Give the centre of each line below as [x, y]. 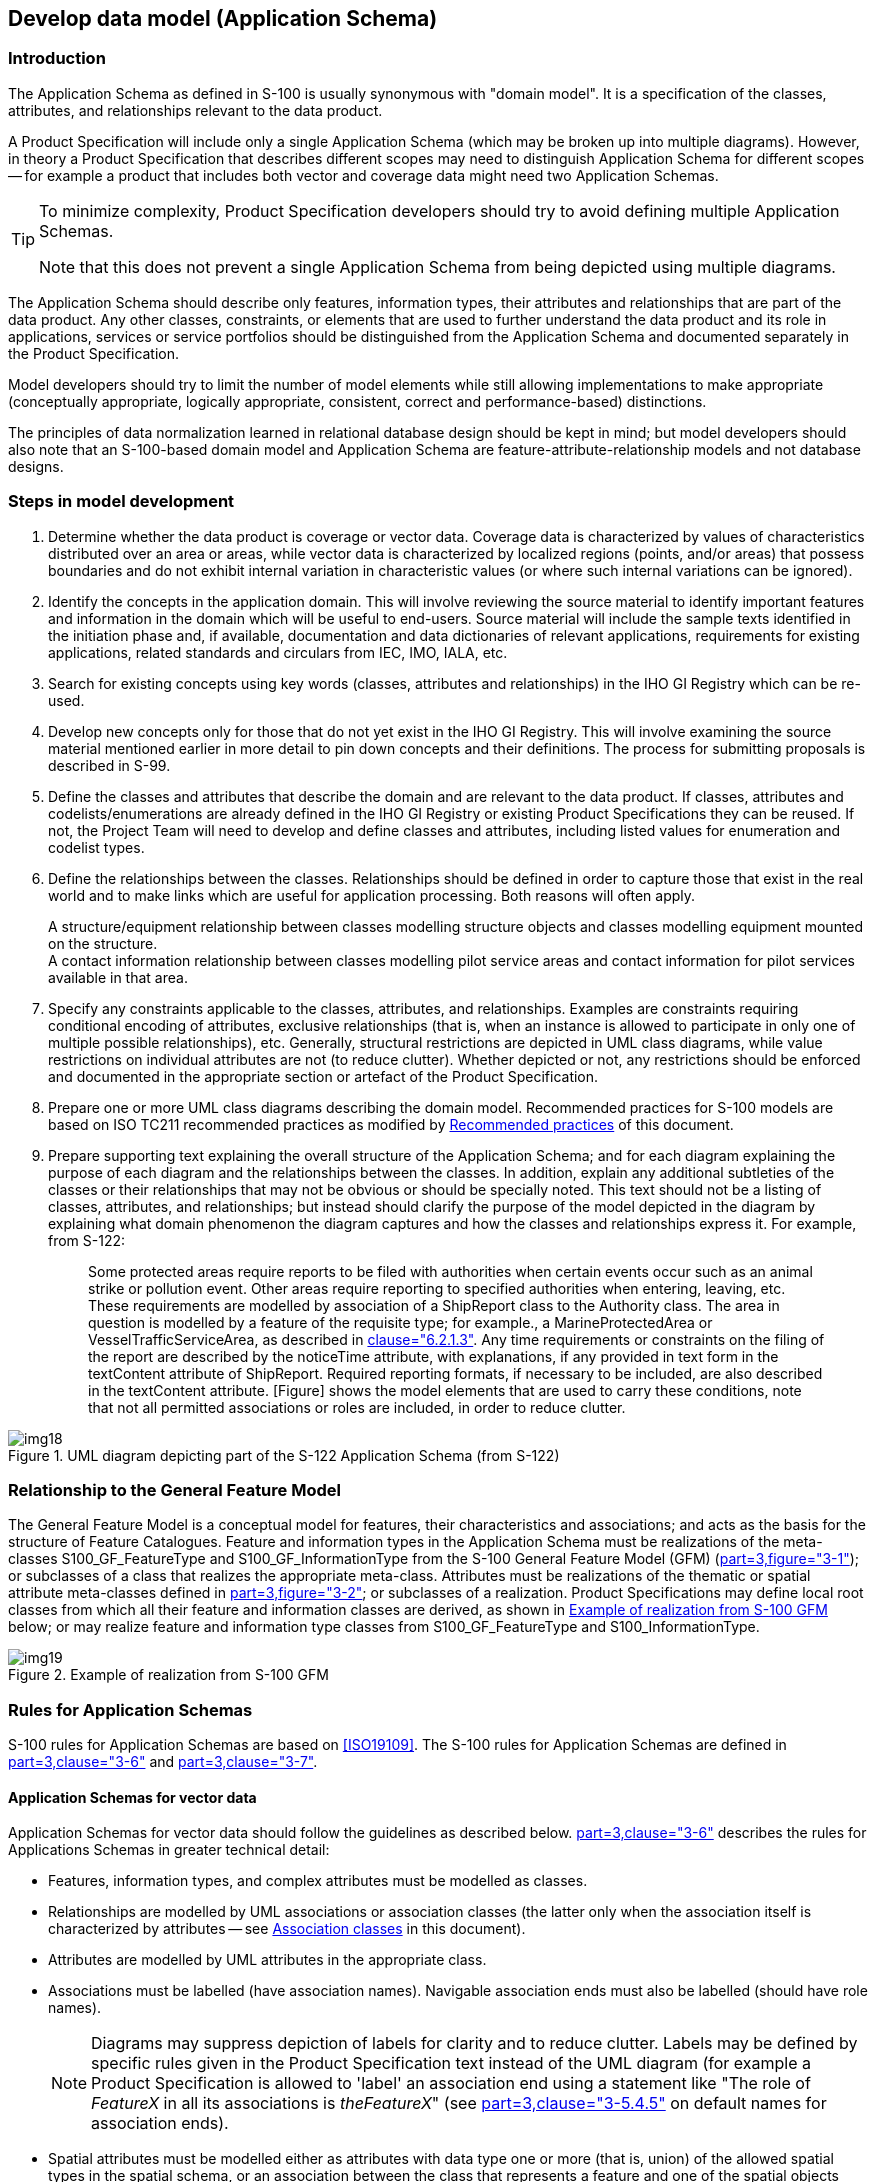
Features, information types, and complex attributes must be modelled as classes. [318, 1881]
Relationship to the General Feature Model [174, 1489]
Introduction [57, 58]
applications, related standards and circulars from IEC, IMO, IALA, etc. [278, 652]
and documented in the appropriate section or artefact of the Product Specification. [323, 1076]
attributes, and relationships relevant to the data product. [195, 110]
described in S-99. [109, 765]
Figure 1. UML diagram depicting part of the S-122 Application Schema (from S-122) [284, 1455]
